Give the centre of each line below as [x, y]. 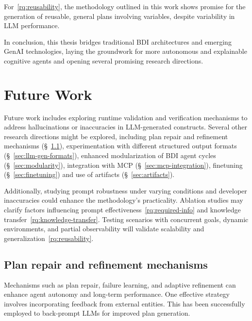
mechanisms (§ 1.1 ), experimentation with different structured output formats [120, 146]
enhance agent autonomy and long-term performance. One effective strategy [117, 294]
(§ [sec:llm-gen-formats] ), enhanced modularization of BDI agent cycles [110, 155]
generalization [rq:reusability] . [49, 238]
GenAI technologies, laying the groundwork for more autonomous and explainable [126, 51]
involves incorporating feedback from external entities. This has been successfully [125, 303]
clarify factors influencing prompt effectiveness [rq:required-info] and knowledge [122, 210]
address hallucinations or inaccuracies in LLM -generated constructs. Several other [126, 127]
